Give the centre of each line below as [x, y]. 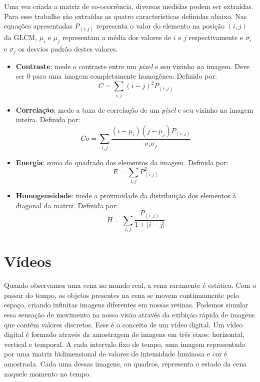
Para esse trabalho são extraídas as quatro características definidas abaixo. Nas [125, 16]
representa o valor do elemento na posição [160, 26]
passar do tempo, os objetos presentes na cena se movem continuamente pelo [121, 295]
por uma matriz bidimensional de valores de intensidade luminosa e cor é [116, 354]
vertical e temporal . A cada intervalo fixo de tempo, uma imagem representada [125, 344]
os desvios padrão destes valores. [68, 49]
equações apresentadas [38, 26]
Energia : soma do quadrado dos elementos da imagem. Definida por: [122, 162]
